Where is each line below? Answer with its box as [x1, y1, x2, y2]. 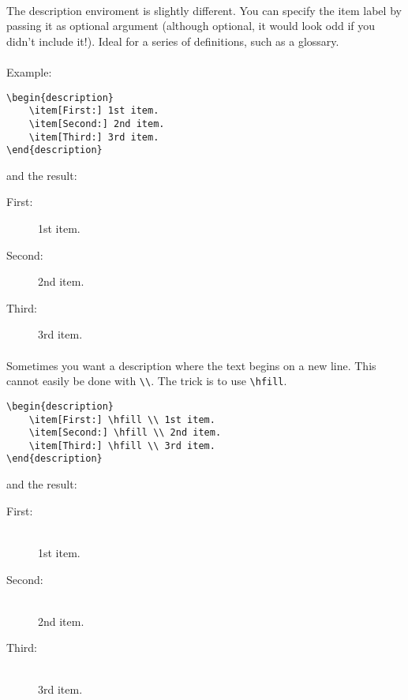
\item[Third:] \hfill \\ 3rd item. [28, 440, 215, 451]
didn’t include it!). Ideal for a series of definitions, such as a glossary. [6, 32, 339, 49]
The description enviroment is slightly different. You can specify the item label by [6, 2, 402, 18]
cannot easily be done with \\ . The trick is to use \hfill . [6, 372, 287, 389]
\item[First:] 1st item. [28, 105, 159, 117]
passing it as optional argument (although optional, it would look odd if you [6, 17, 376, 34]
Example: [6, 63, 52, 80]
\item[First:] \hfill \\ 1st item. [28, 414, 215, 425]
